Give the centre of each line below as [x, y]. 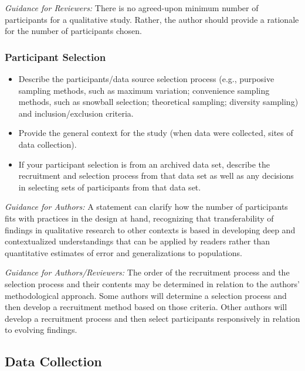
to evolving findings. [41, 330]
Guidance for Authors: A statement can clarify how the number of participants [146, 207]
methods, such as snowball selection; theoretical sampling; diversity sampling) [158, 102]
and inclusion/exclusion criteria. [76, 113]
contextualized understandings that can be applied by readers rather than [137, 241]
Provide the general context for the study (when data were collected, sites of [156, 133]
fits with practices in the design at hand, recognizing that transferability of [139, 218]
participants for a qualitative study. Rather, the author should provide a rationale [152, 19]
